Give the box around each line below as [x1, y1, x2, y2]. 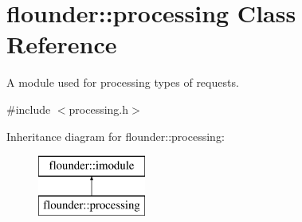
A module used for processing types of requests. [6, 74, 239, 91]
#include [6, 100, 51, 117]
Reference [6, 28, 117, 60]
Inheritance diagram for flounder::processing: [6, 127, 225, 144]
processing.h [69, 100, 129, 117]
